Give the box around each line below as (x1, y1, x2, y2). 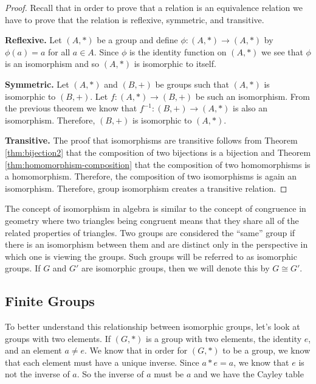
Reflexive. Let (5, 33, 62, 46)
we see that (261, 45, 303, 58)
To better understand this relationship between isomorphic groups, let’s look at (5, 320, 300, 333)
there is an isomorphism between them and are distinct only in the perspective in (5, 238, 308, 251)
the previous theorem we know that (5, 102, 137, 114)
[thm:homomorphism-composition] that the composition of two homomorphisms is (5, 158, 311, 170)
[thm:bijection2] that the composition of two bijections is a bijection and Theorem (5, 145, 311, 158)
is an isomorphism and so (5, 57, 100, 70)
